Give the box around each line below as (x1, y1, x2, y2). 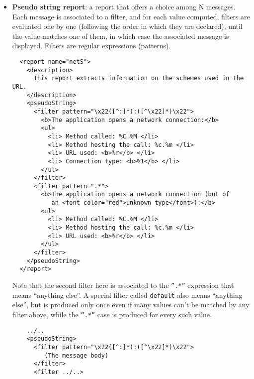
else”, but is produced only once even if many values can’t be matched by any (12, 299, 250, 310)
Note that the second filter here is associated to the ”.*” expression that (12, 280, 234, 290)
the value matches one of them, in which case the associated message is (12, 30, 229, 41)
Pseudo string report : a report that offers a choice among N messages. (12, 1, 236, 11)
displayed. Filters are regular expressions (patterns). (12, 40, 171, 51)
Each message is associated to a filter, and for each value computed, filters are (12, 11, 250, 21)
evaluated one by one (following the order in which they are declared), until (12, 21, 243, 31)
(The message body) (44, 352, 109, 359)
